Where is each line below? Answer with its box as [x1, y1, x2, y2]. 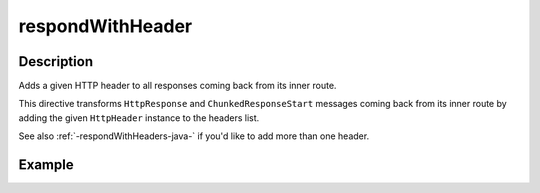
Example [18, 156, 74, 174]
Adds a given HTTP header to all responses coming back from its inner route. [18, 80, 337, 92]
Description [18, 53, 94, 70]
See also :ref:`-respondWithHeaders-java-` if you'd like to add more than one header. [18, 130, 370, 142]
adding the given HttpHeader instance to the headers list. [18, 111, 260, 124]
